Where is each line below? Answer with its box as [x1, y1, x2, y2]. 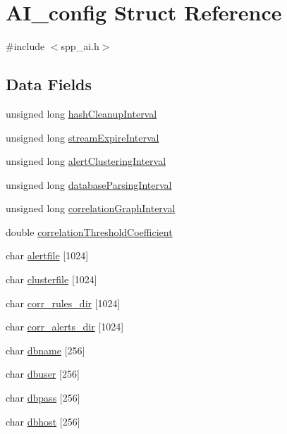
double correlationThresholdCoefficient [6, 224, 173, 239]
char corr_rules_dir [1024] [6, 295, 121, 310]
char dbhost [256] [6, 414, 80, 428]
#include [6, 39, 45, 54]
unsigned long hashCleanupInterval [6, 106, 157, 120]
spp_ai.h [61, 39, 99, 54]
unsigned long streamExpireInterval [6, 130, 159, 144]
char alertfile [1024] [6, 248, 89, 263]
